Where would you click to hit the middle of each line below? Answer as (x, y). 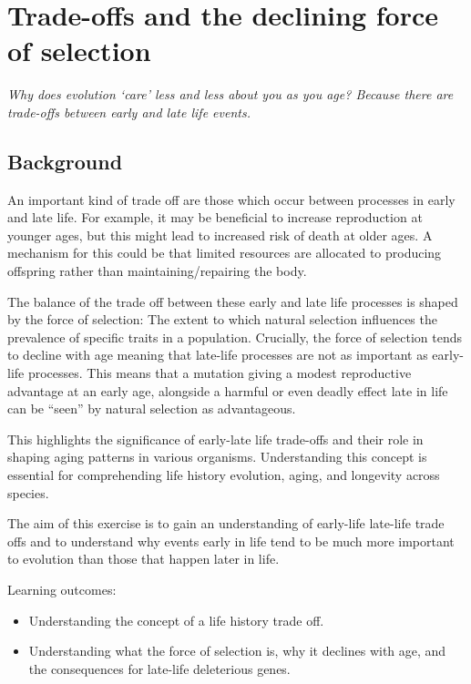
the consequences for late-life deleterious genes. (159, 668)
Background (65, 161)
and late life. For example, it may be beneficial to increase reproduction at (215, 217)
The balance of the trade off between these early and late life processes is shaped (233, 301)
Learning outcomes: (62, 589)
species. (28, 492)
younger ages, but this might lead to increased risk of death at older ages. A (220, 235)
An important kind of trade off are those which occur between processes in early (231, 199)
